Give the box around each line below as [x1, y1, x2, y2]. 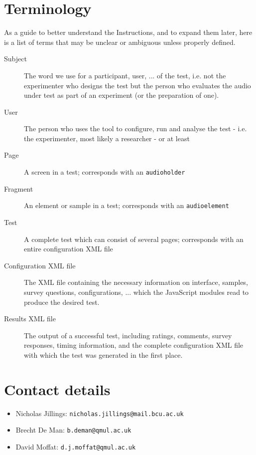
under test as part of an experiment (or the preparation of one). [24, 90, 219, 100]
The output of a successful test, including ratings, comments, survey [24, 330, 232, 340]
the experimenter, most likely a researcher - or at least [24, 133, 190, 143]
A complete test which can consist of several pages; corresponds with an [24, 233, 244, 244]
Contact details [4, 379, 111, 399]
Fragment [4, 183, 33, 194]
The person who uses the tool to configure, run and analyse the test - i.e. [24, 123, 247, 134]
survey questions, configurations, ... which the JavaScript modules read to [24, 286, 249, 297]
